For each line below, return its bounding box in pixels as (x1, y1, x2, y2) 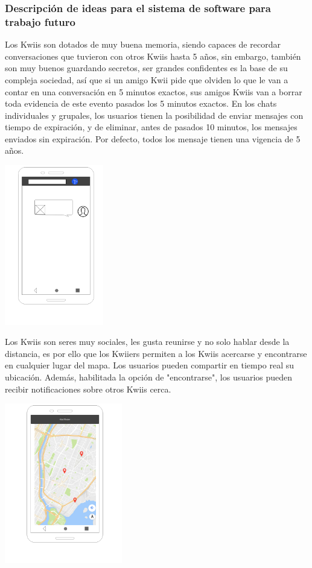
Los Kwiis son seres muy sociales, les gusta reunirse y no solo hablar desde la (5, 335, 290, 348)
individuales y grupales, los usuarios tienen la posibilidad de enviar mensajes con (5, 109, 304, 121)
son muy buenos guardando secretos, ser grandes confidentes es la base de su (5, 62, 288, 74)
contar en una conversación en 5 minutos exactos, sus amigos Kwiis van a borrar (5, 85, 302, 98)
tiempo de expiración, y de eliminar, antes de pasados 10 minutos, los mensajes (5, 121, 298, 133)
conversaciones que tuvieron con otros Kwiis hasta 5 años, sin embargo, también (5, 49, 301, 62)
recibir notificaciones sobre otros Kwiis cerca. (5, 382, 171, 395)
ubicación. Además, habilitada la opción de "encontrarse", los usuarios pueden (5, 371, 293, 383)
